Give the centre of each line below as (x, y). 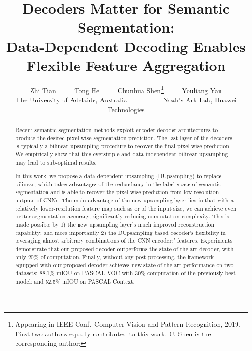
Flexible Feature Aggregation (126, 65)
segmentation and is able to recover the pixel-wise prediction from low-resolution (117, 192)
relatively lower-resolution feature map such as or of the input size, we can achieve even (126, 208)
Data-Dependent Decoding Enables (126, 46)
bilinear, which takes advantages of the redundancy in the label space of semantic (118, 184)
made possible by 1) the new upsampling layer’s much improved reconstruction (115, 225)
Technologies (126, 109)
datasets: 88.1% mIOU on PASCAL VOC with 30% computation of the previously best (125, 273)
